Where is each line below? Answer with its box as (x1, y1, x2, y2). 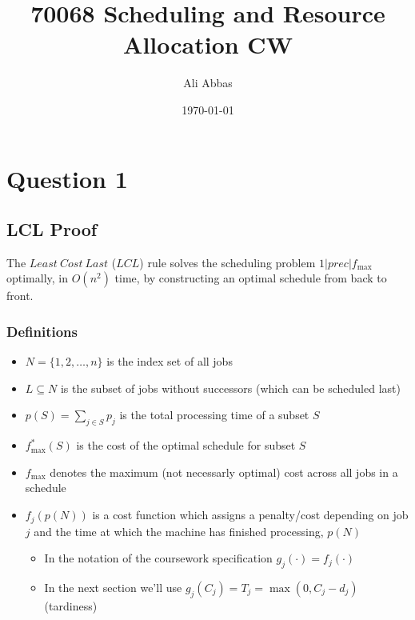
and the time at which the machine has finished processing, (34, 522, 324, 539)
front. (6, 287, 34, 304)
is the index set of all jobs (106, 353, 233, 370)
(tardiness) (44, 597, 98, 614)
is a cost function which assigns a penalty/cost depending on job (92, 506, 409, 523)
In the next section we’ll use (44, 578, 182, 595)
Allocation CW (123, 28, 293, 61)
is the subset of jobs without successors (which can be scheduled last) (60, 379, 401, 396)
